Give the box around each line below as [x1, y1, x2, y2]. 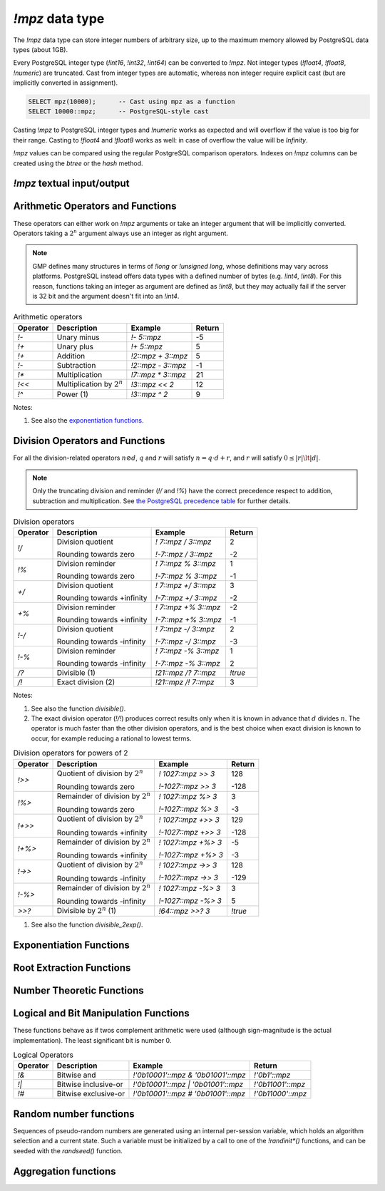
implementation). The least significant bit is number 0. [13, 1036, 172, 1044]
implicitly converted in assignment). [13, 78, 118, 87]
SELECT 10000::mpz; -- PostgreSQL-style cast [28, 108, 210, 115]
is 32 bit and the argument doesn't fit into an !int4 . [32, 292, 180, 300]
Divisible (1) [56, 668, 96, 678]
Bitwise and [56, 1070, 96, 1080]
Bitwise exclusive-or [56, 1089, 125, 1099]
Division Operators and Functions [13, 435, 165, 447]
